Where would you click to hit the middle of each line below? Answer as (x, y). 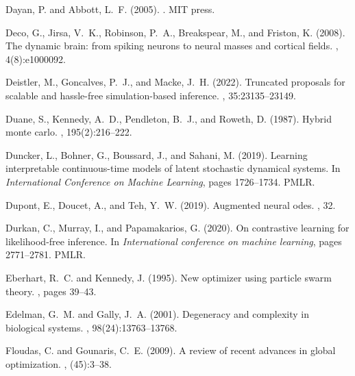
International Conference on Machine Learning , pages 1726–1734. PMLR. (160, 181)
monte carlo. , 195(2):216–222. (69, 132)
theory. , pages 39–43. (51, 291)
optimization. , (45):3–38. (59, 363)
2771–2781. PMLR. (46, 254)
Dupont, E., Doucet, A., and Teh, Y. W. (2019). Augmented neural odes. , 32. (171, 204)
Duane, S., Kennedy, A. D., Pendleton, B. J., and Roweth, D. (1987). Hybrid (169, 118)
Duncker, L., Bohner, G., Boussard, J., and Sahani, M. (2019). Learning (157, 154)
